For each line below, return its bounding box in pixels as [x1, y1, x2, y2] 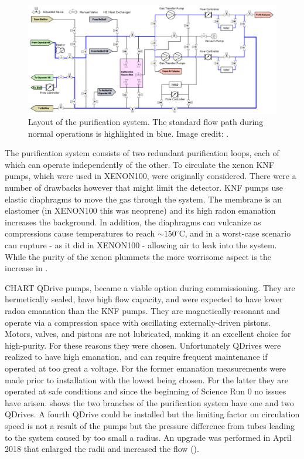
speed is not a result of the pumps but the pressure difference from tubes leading [5, 419, 295, 431]
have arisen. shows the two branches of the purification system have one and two [5, 396, 294, 409]
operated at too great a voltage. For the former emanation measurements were [5, 362, 286, 374]
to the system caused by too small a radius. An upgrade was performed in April [5, 431, 292, 443]
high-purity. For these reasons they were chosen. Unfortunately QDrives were [5, 339, 281, 351]
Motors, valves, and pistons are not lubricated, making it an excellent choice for [5, 328, 291, 340]
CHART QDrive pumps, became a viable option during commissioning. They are [5, 281, 295, 293]
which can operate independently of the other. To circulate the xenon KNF [5, 158, 274, 170]
